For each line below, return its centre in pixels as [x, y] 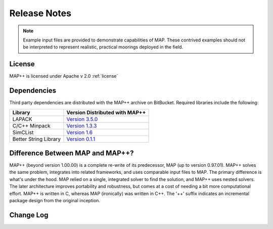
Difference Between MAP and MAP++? [72, 153]
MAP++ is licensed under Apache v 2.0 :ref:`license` [64, 76]
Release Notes [40, 13]
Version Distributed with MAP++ [106, 112]
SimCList [23, 132]
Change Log [29, 215]
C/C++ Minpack [31, 125]
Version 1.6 [80, 132]
